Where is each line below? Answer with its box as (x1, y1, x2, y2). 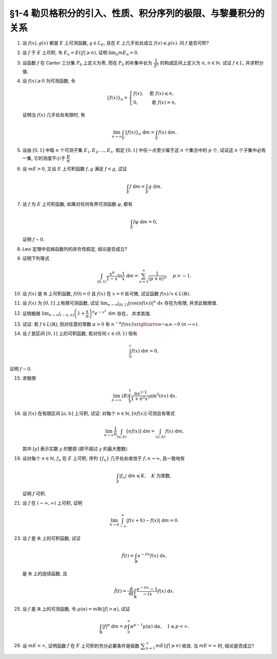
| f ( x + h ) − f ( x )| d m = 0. (126, 518, 179, 523)
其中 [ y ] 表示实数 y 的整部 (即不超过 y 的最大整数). (22, 446, 129, 452)
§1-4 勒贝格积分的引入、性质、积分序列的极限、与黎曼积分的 (9, 8, 265, 19)
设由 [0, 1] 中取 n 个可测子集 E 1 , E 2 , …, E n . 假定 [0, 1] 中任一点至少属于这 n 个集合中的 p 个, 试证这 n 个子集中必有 (22, 147, 266, 154)
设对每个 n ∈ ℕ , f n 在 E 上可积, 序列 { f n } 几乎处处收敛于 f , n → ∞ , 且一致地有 (22, 455, 185, 462)
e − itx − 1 (136, 586, 158, 592)
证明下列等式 (22, 255, 50, 261)
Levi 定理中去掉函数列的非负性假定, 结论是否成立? (22, 246, 128, 252)
